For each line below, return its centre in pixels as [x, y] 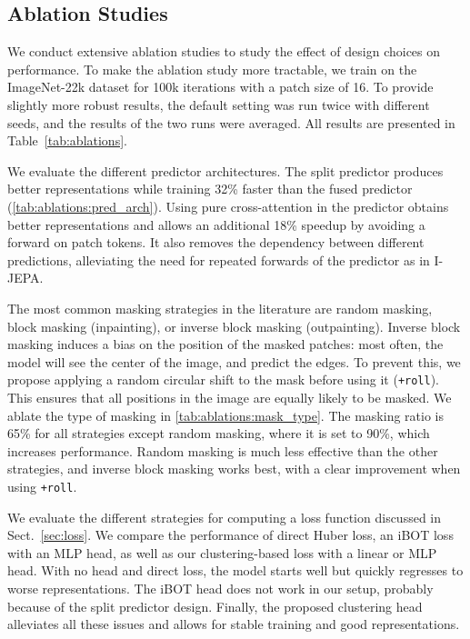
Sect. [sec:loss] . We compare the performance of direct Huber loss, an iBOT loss [230, 535]
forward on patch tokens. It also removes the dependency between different [216, 242]
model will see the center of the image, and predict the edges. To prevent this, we [234, 361]
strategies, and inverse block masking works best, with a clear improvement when [234, 469]
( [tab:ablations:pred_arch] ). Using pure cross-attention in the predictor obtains [228, 206]
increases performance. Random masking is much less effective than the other [223, 450]
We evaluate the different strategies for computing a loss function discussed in [225, 517]
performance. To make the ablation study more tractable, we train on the [212, 69]
